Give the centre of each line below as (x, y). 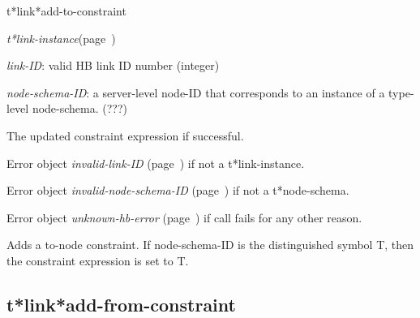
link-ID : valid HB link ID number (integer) (113, 65)
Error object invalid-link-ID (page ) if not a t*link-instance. (156, 163)
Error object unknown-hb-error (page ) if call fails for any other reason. (184, 217)
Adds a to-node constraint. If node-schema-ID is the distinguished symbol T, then (210, 245)
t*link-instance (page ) (61, 38)
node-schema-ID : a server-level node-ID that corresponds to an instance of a (196, 92)
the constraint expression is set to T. (98, 260)
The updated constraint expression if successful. (125, 135)
